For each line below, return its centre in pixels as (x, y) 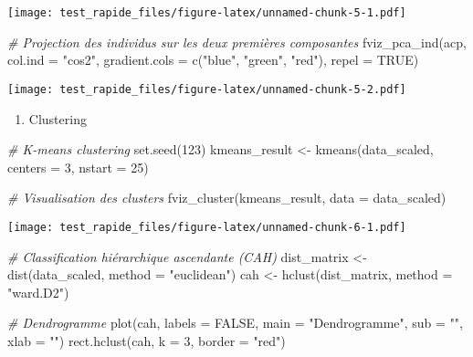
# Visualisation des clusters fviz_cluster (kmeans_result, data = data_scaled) (227, 198)
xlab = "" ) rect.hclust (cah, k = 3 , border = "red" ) (147, 340)
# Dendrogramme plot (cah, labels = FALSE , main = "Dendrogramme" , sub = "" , (236, 323)
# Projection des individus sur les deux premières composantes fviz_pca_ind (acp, (237, 42)
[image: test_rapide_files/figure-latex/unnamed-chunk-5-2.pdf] (207, 89)
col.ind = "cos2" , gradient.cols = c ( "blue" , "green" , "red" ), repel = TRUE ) (213, 60)
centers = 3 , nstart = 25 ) (78, 167)
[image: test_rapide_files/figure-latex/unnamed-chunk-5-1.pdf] (207, 13)
